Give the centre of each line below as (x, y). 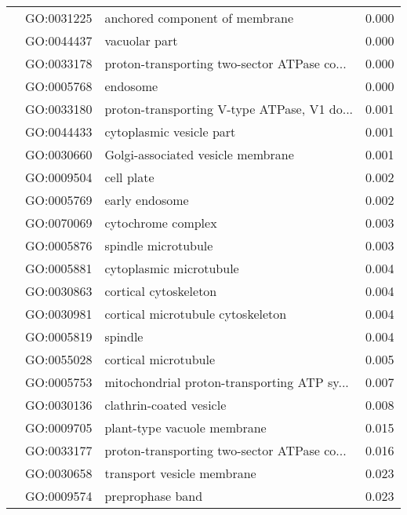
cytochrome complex (161, 223)
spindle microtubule (159, 245)
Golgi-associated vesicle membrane (199, 154)
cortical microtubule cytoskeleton (196, 314)
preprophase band (154, 496)
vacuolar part (141, 40)
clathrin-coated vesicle (165, 405)
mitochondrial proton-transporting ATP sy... (227, 382)
